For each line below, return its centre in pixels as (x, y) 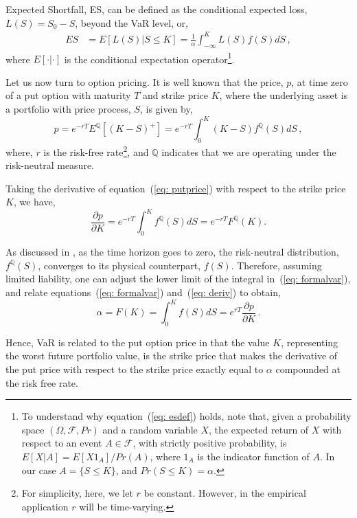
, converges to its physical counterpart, (119, 265)
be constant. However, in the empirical (225, 493)
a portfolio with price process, (68, 108)
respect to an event (62, 443)
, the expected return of (259, 429)
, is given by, (166, 108)
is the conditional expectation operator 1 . (149, 58)
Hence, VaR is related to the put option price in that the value (138, 342)
